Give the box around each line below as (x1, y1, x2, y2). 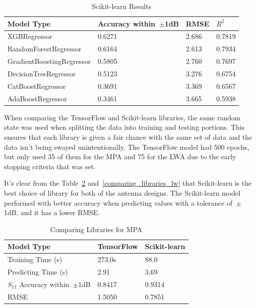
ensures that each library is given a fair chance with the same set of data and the (4, 131, 253, 142)
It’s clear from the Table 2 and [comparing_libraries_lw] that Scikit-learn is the (4, 178, 252, 188)
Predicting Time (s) (7, 266, 68, 277)
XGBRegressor (7, 31, 52, 41)
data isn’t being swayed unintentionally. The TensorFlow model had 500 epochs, (4, 141, 250, 152)
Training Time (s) (7, 254, 62, 265)
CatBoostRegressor (7, 80, 66, 91)
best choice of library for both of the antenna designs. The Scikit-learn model (4, 187, 241, 198)
